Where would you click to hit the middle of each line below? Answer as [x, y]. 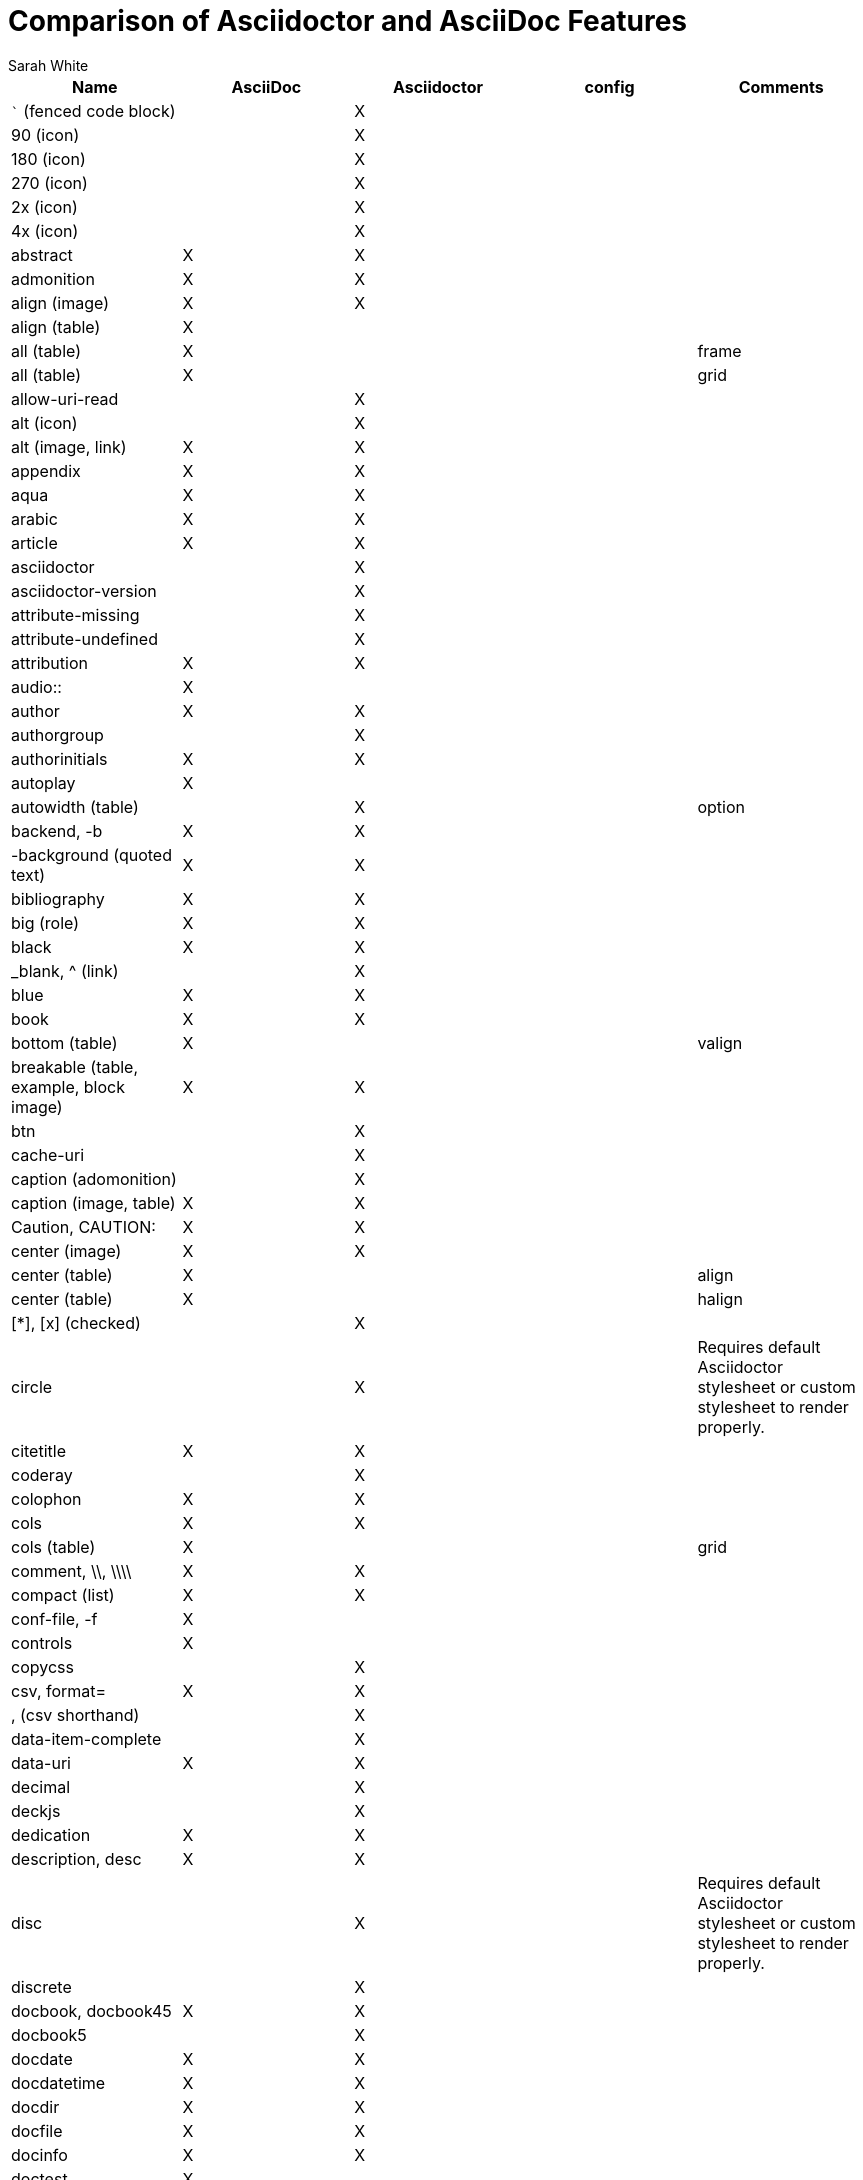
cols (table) [53, 1546]
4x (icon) [45, 230]
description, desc [76, 1858]
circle [32, 1386]
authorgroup [57, 734]
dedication [51, 1834]
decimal [41, 1786]
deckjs [36, 1810]
